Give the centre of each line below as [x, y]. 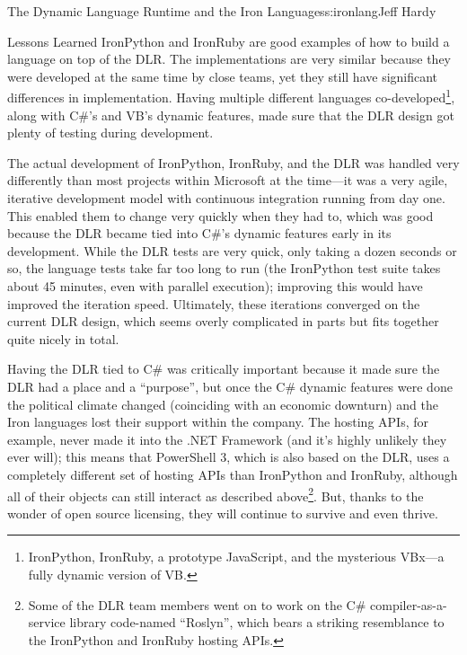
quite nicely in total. [63, 338]
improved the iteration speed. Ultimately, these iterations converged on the [214, 303]
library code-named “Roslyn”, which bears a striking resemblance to [257, 622]
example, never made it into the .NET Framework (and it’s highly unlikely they [227, 439]
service [47, 622]
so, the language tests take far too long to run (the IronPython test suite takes [224, 268]
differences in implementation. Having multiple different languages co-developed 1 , [231, 96]
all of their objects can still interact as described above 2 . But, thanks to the [216, 494]
